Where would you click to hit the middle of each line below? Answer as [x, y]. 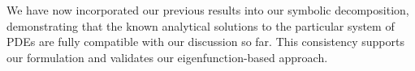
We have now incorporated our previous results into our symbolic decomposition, [208, 10]
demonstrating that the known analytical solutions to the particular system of [201, 25]
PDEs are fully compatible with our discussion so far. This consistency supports [205, 42]
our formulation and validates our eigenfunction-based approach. [167, 57]
